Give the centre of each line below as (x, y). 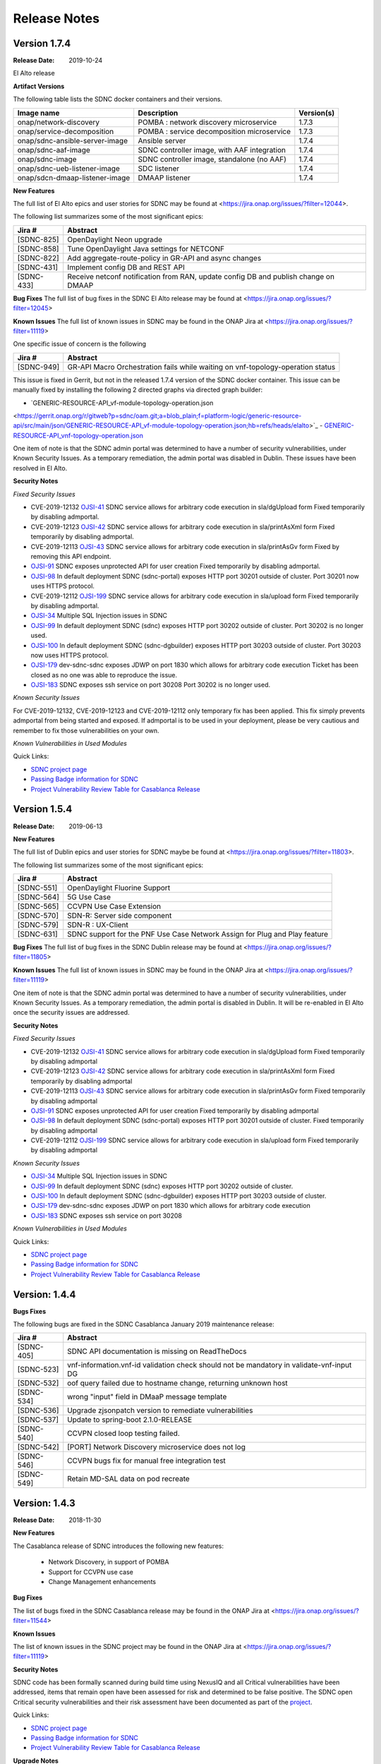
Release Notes (56, 18)
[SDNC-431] (38, 267)
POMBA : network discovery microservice (207, 122)
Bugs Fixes (30, 1311)
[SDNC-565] (38, 907)
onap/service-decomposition (66, 131)
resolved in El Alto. (40, 468)
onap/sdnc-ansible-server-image (73, 140)
